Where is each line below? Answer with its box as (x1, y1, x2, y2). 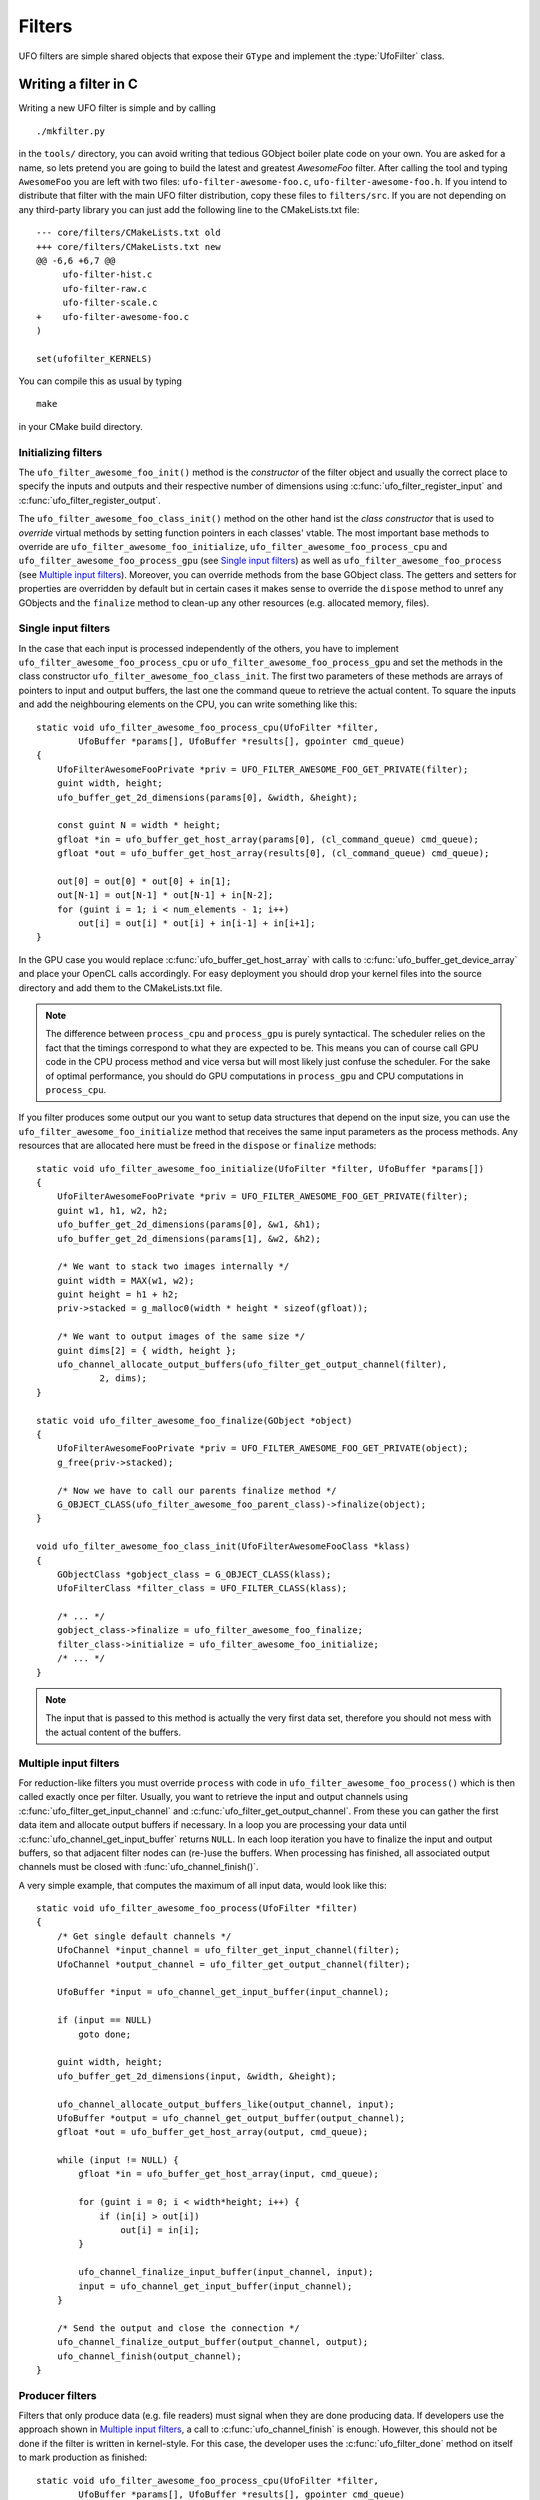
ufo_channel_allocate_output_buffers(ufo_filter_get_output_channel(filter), (56, 1359, 448, 1370)
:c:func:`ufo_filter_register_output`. (18, 494, 162, 506)
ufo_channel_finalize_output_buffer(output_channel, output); (56, 2336, 369, 2348)
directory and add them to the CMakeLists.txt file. (18, 981, 223, 994)
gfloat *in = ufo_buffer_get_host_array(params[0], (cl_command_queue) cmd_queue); (56, 833, 480, 845)
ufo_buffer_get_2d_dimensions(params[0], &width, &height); (56, 791, 359, 803)
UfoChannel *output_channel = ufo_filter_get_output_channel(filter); (56, 1958, 411, 1970)
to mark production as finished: (18, 2451, 148, 2464)
